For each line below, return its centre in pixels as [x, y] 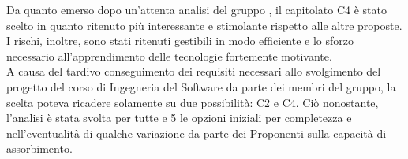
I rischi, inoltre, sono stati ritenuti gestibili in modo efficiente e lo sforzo [180, 41]
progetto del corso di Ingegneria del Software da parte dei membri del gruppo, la [201, 86]
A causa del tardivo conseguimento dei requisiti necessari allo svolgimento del [194, 71]
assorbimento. [39, 148]
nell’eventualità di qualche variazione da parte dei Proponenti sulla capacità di [197, 133]
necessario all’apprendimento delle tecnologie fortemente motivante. [169, 55]
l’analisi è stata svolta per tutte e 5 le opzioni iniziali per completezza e [179, 118]
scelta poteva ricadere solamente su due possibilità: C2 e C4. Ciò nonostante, [193, 102]
